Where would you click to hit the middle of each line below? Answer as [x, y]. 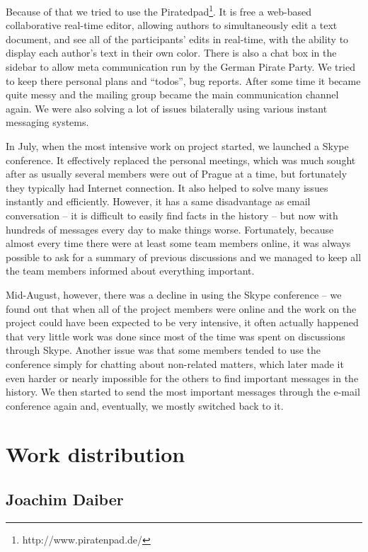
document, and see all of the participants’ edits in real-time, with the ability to [177, 39]
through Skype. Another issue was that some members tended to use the [163, 350]
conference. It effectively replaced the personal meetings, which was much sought [181, 160]
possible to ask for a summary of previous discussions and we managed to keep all [184, 257]
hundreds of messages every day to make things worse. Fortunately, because [170, 229]
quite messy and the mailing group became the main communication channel [172, 94]
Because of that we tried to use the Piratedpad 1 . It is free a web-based [159, 10]
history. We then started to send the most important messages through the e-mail [183, 392]
